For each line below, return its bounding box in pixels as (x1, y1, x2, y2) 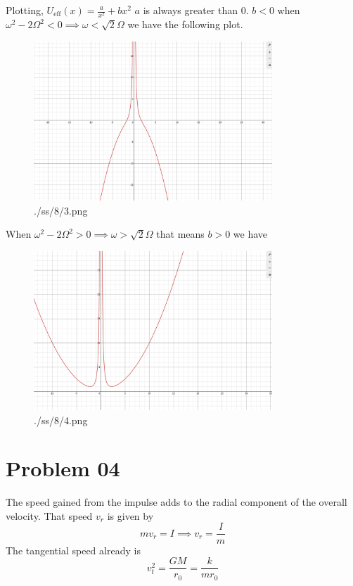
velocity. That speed (6, 508, 93, 523)
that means (156, 227, 205, 241)
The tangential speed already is (6, 542, 141, 557)
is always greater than (143, 3, 238, 17)
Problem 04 (6, 454, 120, 483)
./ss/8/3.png (34, 203, 88, 217)
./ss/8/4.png (34, 412, 88, 427)
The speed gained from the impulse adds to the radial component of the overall (6, 495, 347, 509)
